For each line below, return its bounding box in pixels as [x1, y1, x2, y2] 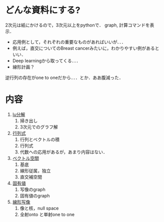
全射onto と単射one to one [19, 211, 75, 217]
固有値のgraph [19, 192, 50, 198]
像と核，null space [19, 205, 59, 211]
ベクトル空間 [12, 155, 39, 161]
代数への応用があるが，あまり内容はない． [19, 148, 107, 155]
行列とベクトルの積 [19, 136, 60, 142]
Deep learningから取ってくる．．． [12, 57, 81, 63]
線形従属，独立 [19, 167, 51, 173]
